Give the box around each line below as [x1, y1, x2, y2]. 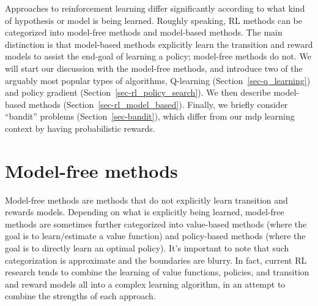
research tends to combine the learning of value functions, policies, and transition [5, 266, 309, 278]
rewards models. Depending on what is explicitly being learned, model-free [5, 205, 284, 218]
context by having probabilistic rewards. [5, 121, 155, 134]
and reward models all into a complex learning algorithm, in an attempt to [5, 277, 286, 290]
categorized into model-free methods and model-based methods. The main [5, 26, 283, 39]
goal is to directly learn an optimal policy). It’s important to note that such [5, 242, 289, 254]
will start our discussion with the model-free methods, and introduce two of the [5, 61, 303, 74]
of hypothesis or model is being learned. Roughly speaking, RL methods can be [5, 13, 303, 26]
